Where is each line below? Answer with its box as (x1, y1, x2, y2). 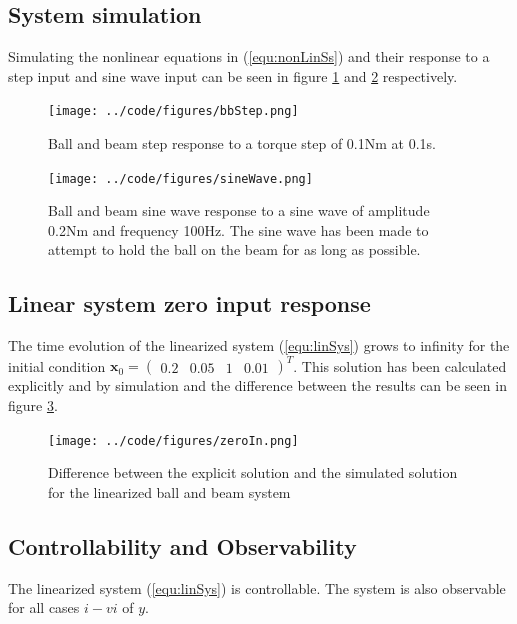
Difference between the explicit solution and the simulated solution (48, 462, 458, 483)
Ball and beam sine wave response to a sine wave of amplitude (48, 200, 430, 221)
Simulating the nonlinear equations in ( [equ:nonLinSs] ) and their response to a (8, 46, 490, 67)
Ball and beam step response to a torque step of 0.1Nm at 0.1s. (48, 133, 436, 154)
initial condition (8, 355, 106, 376)
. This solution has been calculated (293, 355, 507, 376)
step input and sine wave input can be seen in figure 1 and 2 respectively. (8, 65, 458, 86)
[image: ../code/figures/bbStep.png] (48, 104, 299, 119)
